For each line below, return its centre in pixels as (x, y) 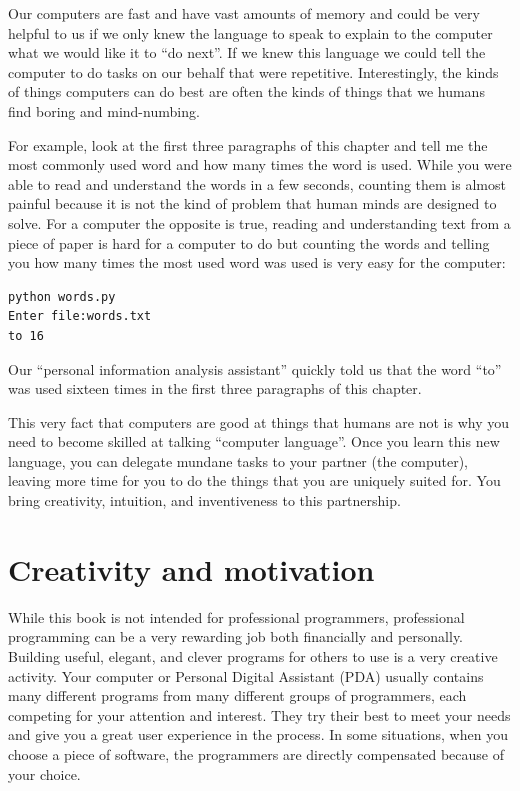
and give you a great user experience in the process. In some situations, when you (258, 734)
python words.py (62, 296)
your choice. (44, 773)
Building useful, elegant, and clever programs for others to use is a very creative (253, 655)
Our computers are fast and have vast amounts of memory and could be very (244, 13)
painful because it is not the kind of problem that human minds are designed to (252, 203)
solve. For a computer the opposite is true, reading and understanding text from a (259, 222)
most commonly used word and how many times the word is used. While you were (260, 164)
